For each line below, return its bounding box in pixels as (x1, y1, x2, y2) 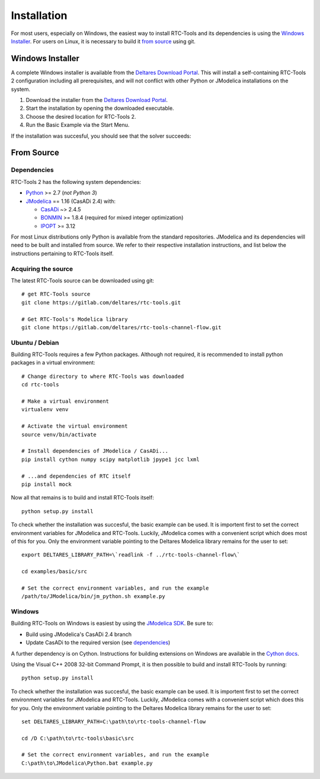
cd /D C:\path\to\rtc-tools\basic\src (21, 735, 135, 742)
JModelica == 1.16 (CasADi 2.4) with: (25, 198, 116, 205)
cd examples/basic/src (21, 568, 88, 575)
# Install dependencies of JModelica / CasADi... (21, 448, 169, 454)
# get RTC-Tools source (21, 291, 91, 298)
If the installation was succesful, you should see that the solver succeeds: (11, 132, 191, 139)
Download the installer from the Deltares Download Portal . (25, 97, 168, 104)
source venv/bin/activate (21, 431, 97, 438)
